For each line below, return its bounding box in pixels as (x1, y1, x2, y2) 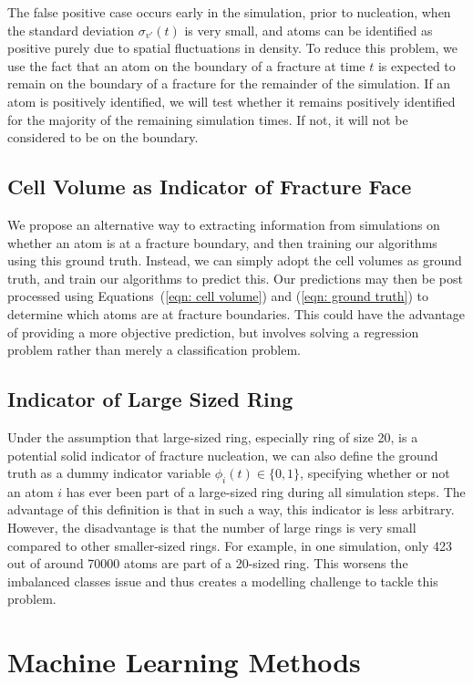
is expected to (377, 56, 456, 75)
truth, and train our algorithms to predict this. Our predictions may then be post (7, 268, 463, 287)
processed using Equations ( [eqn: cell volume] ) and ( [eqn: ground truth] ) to (7, 286, 428, 306)
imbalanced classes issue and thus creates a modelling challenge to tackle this (7, 571, 438, 590)
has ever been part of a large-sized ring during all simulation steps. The (66, 482, 466, 501)
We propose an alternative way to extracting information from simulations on (7, 214, 440, 234)
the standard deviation (7, 20, 134, 39)
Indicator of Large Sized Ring (7, 385, 293, 413)
